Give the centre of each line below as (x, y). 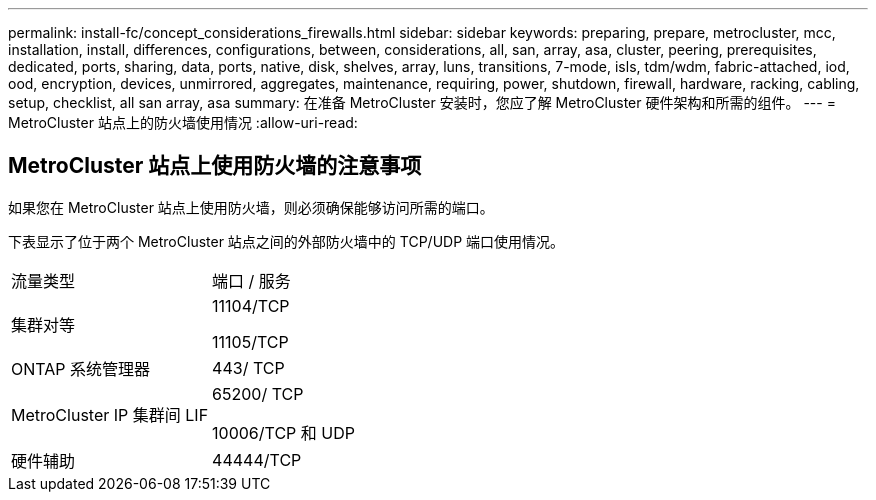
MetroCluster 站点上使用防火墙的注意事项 (215, 166)
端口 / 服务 (251, 280)
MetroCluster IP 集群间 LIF (110, 414)
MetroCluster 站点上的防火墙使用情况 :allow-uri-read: (183, 122)
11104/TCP (251, 305)
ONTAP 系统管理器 (81, 368)
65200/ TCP (258, 393)
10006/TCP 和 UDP (283, 432)
